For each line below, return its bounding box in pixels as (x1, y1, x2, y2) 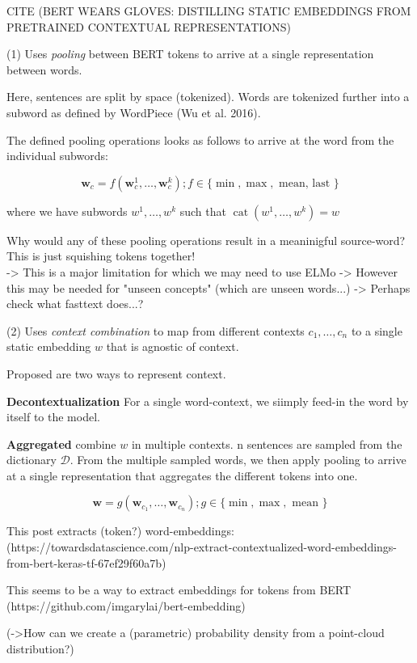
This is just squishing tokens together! (6, 247, 196, 264)
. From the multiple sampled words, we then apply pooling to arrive (69, 451, 406, 468)
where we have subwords (6, 202, 128, 219)
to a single (351, 322, 402, 339)
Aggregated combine (6, 435, 116, 452)
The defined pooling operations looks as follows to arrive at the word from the (6, 131, 394, 148)
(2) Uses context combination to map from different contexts (6, 322, 305, 339)
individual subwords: (6, 147, 108, 164)
